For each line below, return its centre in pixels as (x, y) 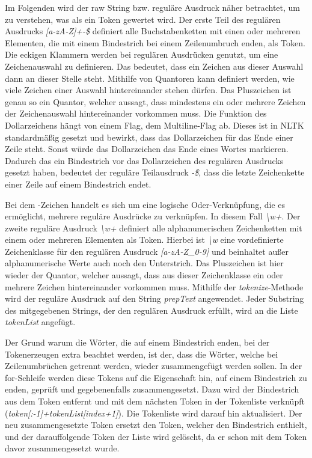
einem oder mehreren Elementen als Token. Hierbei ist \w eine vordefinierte (144, 240)
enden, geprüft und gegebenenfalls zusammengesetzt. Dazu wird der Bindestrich (152, 389)
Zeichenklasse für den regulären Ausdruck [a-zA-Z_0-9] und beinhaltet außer (147, 251)
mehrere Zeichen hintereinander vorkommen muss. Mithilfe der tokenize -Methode (154, 286)
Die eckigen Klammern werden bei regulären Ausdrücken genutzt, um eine (142, 54)
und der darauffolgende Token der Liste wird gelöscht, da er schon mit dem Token (156, 436)
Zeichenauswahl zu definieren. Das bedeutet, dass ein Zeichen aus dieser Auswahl (154, 66)
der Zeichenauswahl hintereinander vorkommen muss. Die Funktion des (136, 113)
